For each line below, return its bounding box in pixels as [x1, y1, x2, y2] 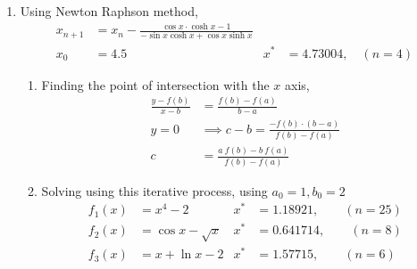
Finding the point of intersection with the [41, 75, 270, 94]
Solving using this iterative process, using [41, 181, 268, 200]
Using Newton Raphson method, [20, 2, 198, 20]
